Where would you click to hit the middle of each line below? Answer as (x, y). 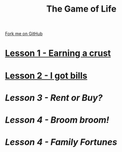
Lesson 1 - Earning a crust (58, 53)
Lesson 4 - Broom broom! (57, 120)
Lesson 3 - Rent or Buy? (54, 98)
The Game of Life (81, 9)
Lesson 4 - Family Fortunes (61, 142)
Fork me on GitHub (24, 34)
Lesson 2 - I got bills (46, 76)
